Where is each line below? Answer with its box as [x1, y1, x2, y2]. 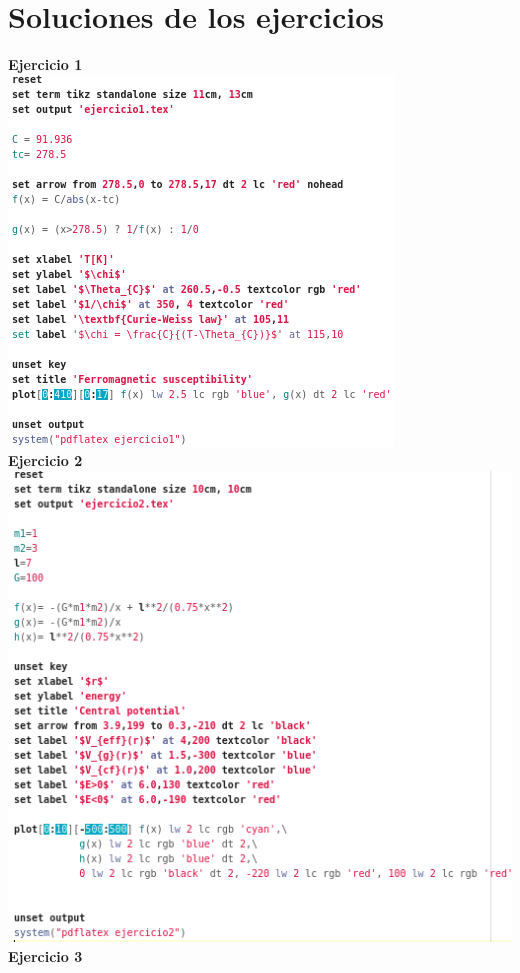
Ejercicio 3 [8, 945, 83, 966]
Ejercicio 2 [8, 450, 83, 471]
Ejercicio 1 [8, 54, 83, 75]
